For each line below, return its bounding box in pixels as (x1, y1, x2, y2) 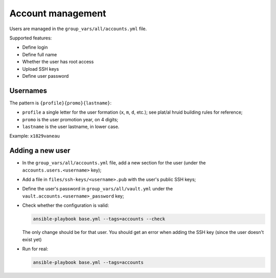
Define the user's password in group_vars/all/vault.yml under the (22, 186, 173, 192)
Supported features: (9, 35, 52, 41)
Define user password (22, 73, 69, 79)
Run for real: (22, 246, 49, 252)
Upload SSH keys (22, 66, 59, 72)
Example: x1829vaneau (9, 133, 60, 139)
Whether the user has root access (22, 59, 94, 65)
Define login (22, 44, 48, 51)
